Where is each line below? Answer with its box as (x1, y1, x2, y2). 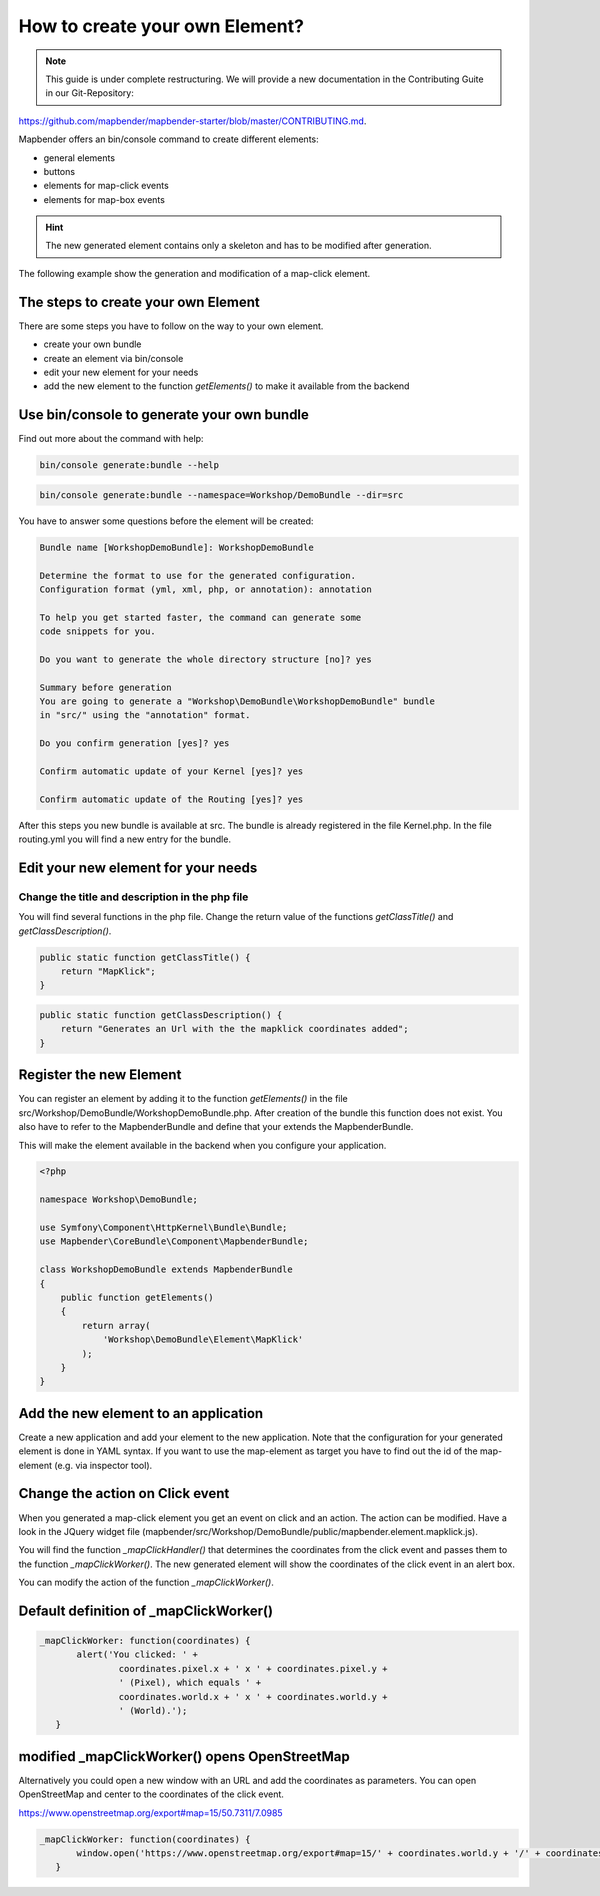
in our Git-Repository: (45, 87, 135, 99)
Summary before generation (39, 681, 172, 693)
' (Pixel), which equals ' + (118, 1677, 262, 1689)
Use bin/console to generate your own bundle (18, 406, 310, 424)
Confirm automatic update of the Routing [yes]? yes (39, 793, 304, 805)
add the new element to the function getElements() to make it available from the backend (43, 380, 410, 392)
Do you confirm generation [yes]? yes (39, 738, 230, 749)
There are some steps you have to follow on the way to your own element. (18, 320, 324, 332)
